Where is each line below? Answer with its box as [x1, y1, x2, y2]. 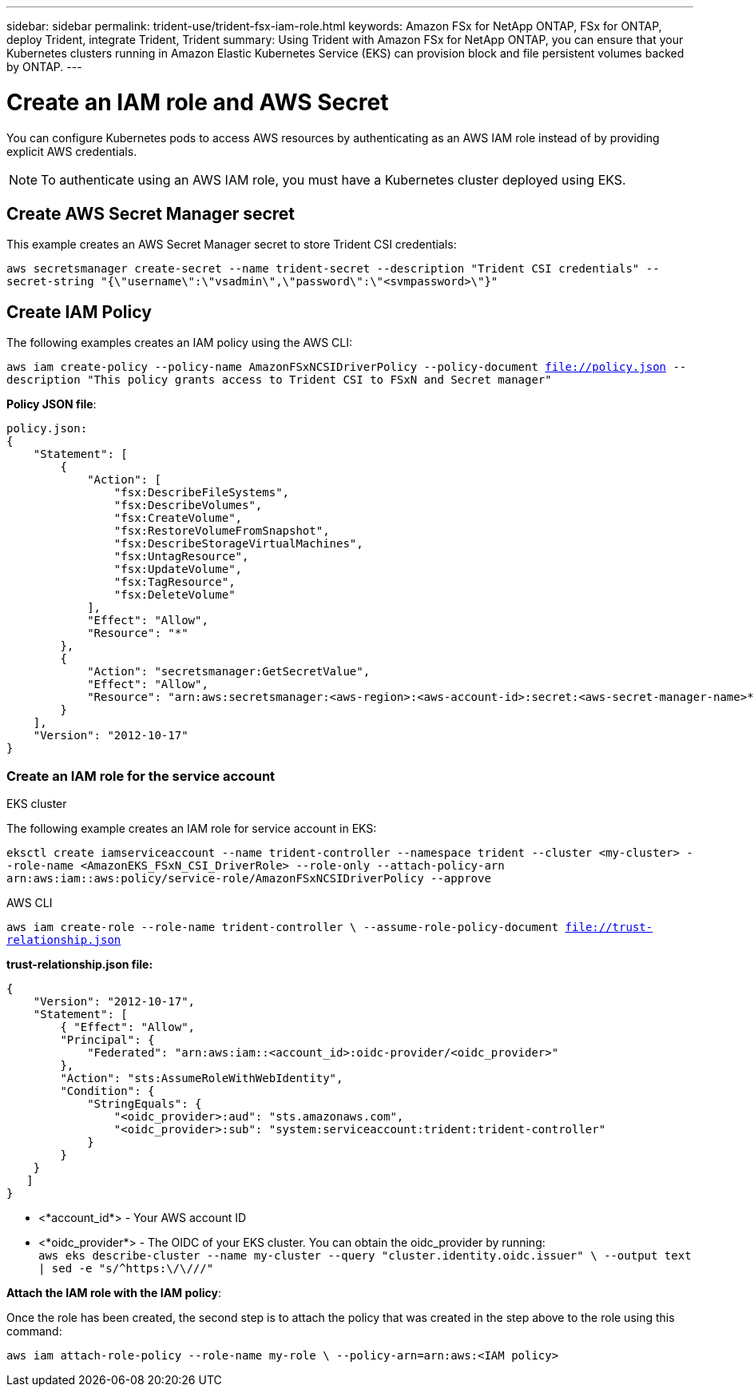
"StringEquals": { [87, 1096, 202, 1110]
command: [6, 1323, 62, 1338]
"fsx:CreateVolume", [113, 511, 243, 525]
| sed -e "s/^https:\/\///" [38, 1261, 214, 1275]
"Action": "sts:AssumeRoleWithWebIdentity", [60, 1071, 343, 1085]
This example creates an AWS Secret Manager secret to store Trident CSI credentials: [6, 237, 457, 252]
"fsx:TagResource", [113, 575, 236, 589]
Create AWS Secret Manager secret [6, 203, 296, 224]
